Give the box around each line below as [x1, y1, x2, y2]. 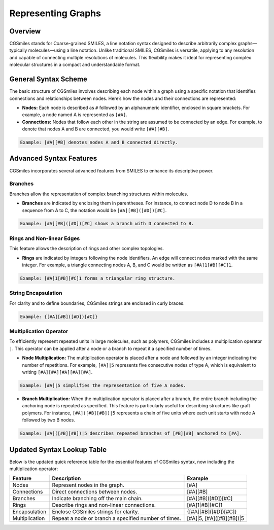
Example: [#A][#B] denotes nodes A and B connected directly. [20, 139, 178, 146]
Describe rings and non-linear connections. [52, 502, 156, 509]
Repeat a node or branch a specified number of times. [52, 515, 181, 522]
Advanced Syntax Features [9, 154, 97, 163]
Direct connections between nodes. [52, 488, 138, 496]
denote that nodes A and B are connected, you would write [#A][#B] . [22, 126, 169, 132]
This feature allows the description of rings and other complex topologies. [9, 245, 164, 252]
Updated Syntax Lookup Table [9, 445, 107, 454]
